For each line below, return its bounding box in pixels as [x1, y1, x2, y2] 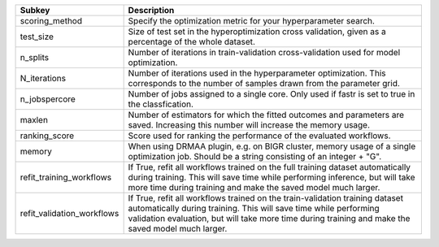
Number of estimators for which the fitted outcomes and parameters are [128, 110, 405, 120]
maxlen [20, 115, 49, 125]
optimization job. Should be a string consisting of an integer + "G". [128, 151, 382, 162]
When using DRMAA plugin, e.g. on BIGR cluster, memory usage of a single [128, 141, 416, 152]
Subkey [20, 5, 50, 15]
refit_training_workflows [20, 171, 112, 183]
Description [128, 5, 175, 15]
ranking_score [20, 130, 75, 141]
